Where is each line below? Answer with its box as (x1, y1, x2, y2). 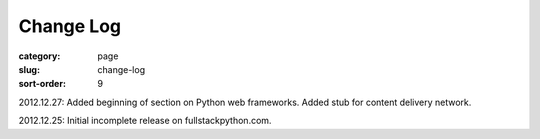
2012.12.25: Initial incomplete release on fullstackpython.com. (18, 115, 272, 127)
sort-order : (18, 78, 67, 90)
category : (18, 50, 61, 62)
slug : (18, 63, 40, 75)
